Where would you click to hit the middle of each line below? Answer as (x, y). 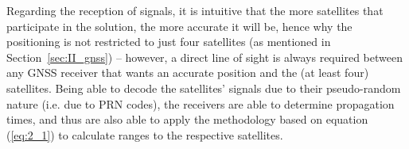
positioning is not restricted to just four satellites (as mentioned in (169, 42)
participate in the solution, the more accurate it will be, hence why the (179, 26)
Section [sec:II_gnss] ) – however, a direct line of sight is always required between (204, 57)
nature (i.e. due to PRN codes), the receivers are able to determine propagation (201, 103)
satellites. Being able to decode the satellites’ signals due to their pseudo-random (204, 88)
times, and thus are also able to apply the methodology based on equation (187, 119)
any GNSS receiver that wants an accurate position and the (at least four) (188, 73)
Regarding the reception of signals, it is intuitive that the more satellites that (195, 10)
